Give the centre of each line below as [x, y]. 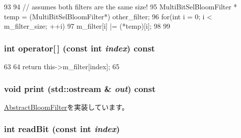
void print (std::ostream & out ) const [80, 88]
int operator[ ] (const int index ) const [80, 48]
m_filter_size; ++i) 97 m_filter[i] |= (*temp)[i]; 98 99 [87, 26]
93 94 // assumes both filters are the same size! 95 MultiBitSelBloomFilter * [121, 6]
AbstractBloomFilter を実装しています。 [66, 107]
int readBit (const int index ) [62, 129]
